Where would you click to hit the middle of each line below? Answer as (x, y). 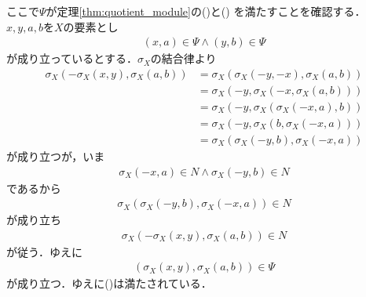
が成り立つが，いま (56, 156)
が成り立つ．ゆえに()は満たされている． (109, 283)
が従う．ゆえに (44, 251)
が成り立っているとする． (72, 58)
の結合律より (183, 58)
